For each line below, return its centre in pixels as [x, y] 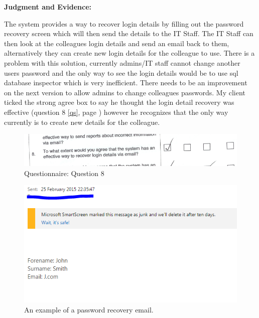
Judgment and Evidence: [48, 7]
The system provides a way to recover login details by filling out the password [124, 23]
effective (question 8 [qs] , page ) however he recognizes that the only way [116, 112]
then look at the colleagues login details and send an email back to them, [117, 43]
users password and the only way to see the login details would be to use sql [121, 72]
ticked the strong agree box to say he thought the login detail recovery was [119, 102]
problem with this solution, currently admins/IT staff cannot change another [122, 62]
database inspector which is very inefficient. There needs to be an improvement [126, 83]
